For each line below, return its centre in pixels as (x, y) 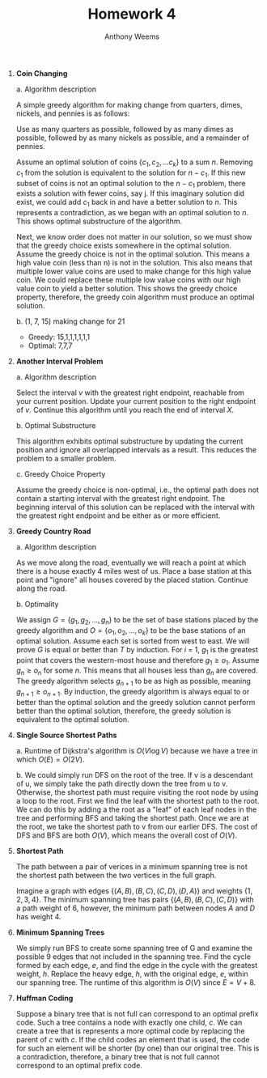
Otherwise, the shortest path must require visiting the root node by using (137, 792)
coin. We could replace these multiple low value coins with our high (128, 280)
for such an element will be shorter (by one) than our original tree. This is (138, 1048)
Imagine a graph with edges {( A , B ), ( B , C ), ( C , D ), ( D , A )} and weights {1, (134, 890)
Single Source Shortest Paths (66, 735)
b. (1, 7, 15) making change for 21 (70, 321)
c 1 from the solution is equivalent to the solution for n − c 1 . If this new (131, 173)
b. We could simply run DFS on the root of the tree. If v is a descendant (134, 775)
